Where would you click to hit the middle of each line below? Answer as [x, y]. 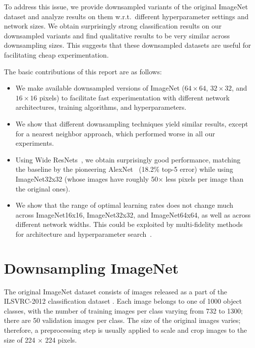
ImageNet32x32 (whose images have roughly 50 [87, 178]
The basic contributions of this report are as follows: [83, 71]
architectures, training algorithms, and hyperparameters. [101, 107]
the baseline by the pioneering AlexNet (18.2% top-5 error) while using [124, 169]
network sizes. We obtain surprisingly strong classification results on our [113, 26]
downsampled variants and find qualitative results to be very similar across [117, 35]
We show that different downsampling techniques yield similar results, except [132, 123]
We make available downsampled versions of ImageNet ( [100, 88]
